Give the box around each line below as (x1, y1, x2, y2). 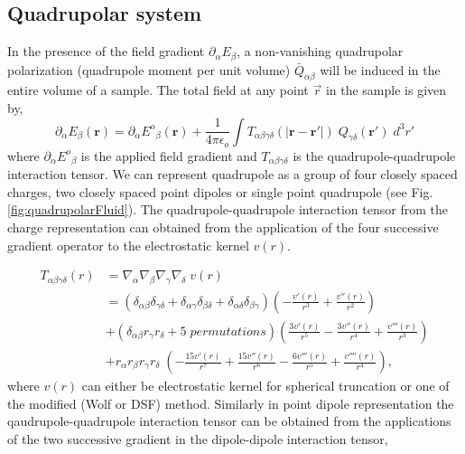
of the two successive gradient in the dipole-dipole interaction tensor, (7, 429, 388, 448)
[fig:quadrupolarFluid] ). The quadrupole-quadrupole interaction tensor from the (7, 200, 448, 219)
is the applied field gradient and (80, 146, 257, 165)
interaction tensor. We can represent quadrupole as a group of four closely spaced (7, 165, 458, 184)
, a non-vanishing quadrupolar (237, 42, 404, 61)
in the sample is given (325, 80, 447, 99)
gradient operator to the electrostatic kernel (7, 235, 249, 254)
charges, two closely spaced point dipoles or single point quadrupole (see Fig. (7, 182, 433, 201)
